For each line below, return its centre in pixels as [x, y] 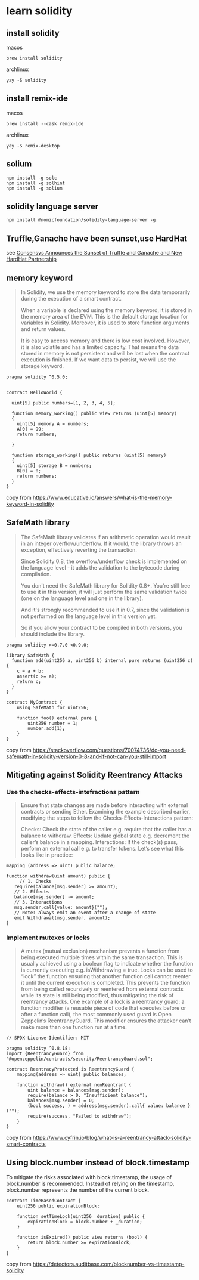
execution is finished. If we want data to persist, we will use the [98, 360]
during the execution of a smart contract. [71, 299]
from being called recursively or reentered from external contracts [102, 989]
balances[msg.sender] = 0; [61, 1100]
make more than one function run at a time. [74, 1027]
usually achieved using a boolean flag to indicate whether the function [107, 963]
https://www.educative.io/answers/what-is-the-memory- [102, 498]
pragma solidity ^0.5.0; [37, 377]
